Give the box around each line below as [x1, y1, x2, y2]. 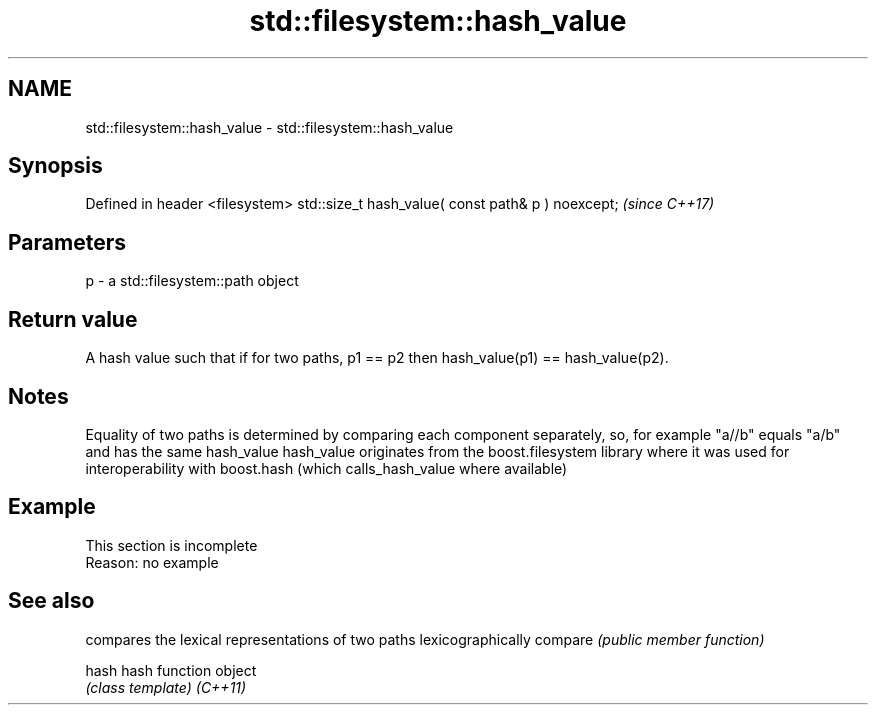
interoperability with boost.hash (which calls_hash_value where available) [85, 459, 568, 477]
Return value [8, 306, 138, 332]
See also [8, 588, 95, 614]
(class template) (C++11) [85, 678, 247, 696]
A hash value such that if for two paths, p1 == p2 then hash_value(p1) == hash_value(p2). [85, 349, 669, 367]
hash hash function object [85, 661, 257, 679]
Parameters [8, 229, 126, 255]
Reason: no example [85, 553, 219, 571]
